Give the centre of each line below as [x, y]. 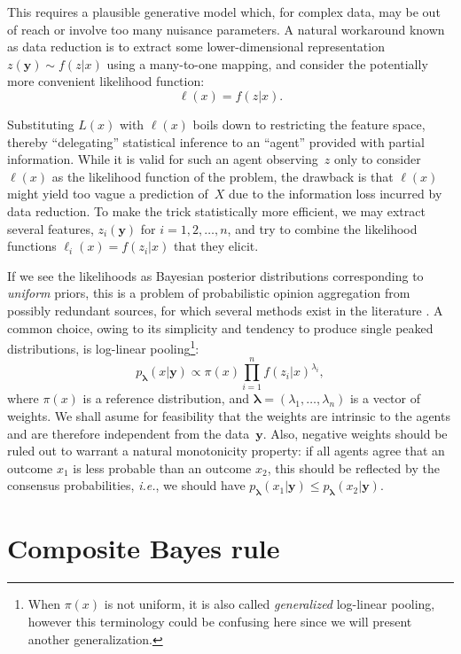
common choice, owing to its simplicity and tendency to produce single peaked [220, 327]
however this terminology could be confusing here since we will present [220, 621]
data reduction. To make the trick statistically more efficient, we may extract [216, 210]
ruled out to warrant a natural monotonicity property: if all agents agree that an [226, 451]
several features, [51, 228]
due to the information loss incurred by [336, 194]
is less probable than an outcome [162, 467]
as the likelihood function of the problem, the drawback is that [223, 176]
